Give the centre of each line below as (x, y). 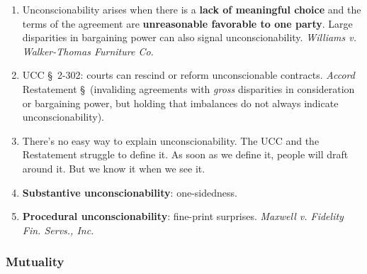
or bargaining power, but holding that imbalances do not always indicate (180, 103)
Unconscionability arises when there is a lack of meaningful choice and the (192, 9)
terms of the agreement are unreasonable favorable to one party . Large (187, 23)
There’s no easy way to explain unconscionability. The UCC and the (171, 140)
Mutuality (35, 262)
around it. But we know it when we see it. (114, 168)
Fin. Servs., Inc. (58, 230)
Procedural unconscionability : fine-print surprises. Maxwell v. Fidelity (183, 216)
